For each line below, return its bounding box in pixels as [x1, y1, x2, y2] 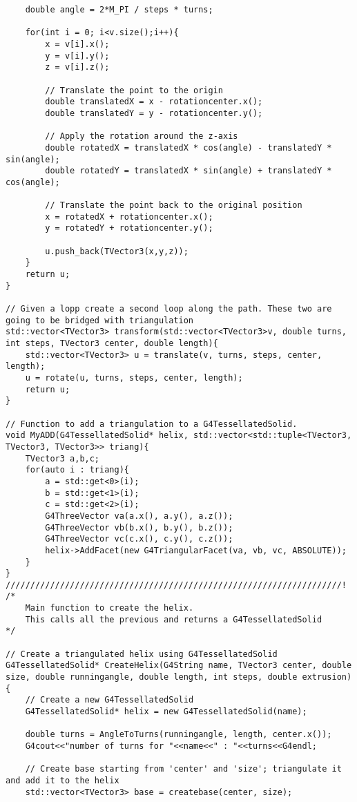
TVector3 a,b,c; [25, 453, 100, 464]
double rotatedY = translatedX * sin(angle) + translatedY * [45, 166, 332, 176]
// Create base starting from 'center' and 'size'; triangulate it [25, 764, 342, 774]
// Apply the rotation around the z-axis [45, 131, 238, 142]
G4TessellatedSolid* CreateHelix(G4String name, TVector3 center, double [6, 660, 352, 671]
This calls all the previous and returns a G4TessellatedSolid [25, 614, 322, 624]
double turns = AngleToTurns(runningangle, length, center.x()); [25, 729, 332, 740]
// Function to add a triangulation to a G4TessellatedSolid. [6, 419, 298, 429]
